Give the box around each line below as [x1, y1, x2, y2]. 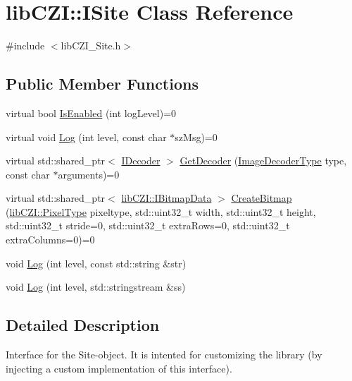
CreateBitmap [231, 190, 292, 205]
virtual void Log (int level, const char [6, 129, 167, 144]
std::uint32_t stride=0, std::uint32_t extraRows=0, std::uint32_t [6, 218, 290, 233]
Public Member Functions [6, 73, 199, 95]
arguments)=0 [58, 167, 120, 181]
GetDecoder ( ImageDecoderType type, [180, 153, 347, 168]
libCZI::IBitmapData [121, 190, 212, 205]
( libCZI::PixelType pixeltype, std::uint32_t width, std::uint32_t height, [6, 204, 316, 219]
